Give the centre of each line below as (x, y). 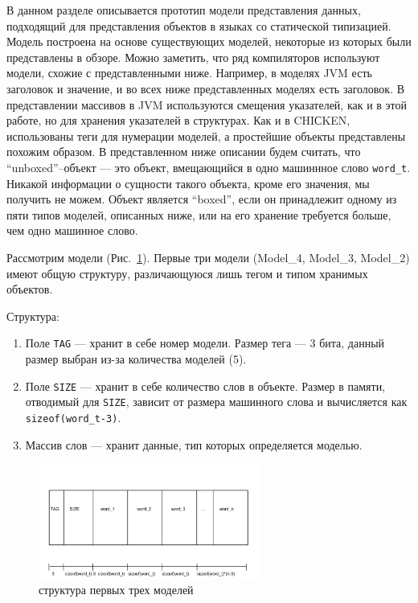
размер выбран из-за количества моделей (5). (136, 359)
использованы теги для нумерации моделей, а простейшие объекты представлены (206, 135)
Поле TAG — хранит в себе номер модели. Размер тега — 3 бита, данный (205, 343)
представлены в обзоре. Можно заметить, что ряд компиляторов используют (193, 57)
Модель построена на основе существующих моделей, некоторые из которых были (209, 41)
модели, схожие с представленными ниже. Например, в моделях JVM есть (189, 73)
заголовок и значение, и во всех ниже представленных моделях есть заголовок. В (206, 88)
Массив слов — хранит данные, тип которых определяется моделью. (194, 444)
